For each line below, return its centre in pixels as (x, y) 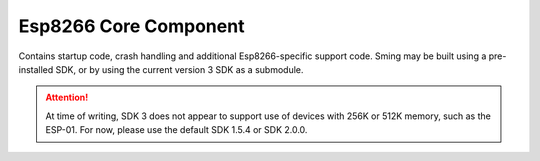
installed (36, 69)
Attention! (67, 97)
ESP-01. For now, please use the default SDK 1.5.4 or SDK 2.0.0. (176, 130)
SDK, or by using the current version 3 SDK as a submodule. (179, 69)
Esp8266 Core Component (131, 26)
